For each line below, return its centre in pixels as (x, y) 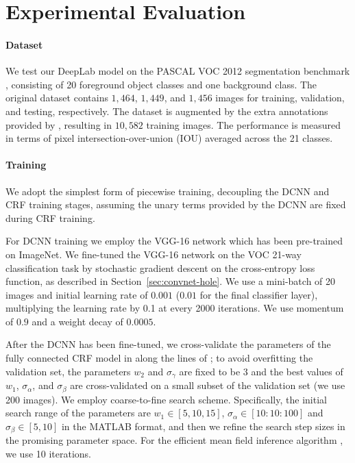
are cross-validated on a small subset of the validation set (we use (208, 385)
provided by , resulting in (59, 124)
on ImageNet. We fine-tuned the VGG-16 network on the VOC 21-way (154, 254)
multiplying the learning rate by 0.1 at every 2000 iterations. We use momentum (175, 308)
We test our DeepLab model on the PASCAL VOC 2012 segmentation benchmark (178, 71)
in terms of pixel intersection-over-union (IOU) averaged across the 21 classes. (169, 138)
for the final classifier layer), (259, 294)
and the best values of (297, 371)
